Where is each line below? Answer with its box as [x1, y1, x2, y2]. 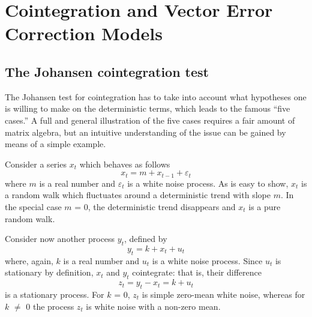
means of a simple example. [5, 137, 106, 150]
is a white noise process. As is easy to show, [127, 177, 289, 189]
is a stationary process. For [5, 288, 104, 300]
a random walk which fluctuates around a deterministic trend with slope [5, 189, 271, 201]
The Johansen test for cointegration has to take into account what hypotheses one [5, 90, 307, 103]
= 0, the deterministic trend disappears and [74, 200, 236, 213]
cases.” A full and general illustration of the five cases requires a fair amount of [5, 113, 295, 126]
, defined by [124, 232, 167, 245]
